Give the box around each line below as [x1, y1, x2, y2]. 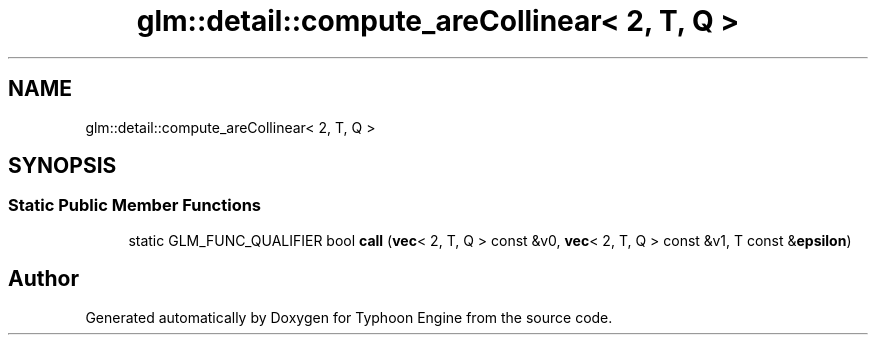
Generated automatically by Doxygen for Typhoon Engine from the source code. [85, 308, 613, 326]
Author [8, 266, 79, 292]
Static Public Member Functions [8, 195, 262, 216]
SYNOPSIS [8, 153, 117, 179]
